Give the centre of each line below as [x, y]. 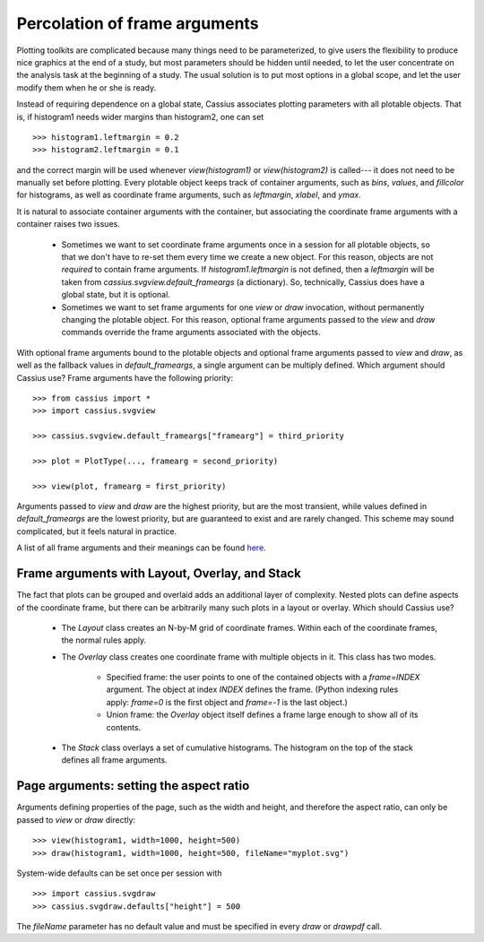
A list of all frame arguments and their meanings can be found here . [141, 548]
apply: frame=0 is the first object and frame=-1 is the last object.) [227, 702]
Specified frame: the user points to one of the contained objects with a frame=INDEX [263, 678]
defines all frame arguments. [114, 760]
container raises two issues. [68, 224]
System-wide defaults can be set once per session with [119, 873]
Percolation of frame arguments [138, 23]
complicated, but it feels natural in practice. [97, 531]
